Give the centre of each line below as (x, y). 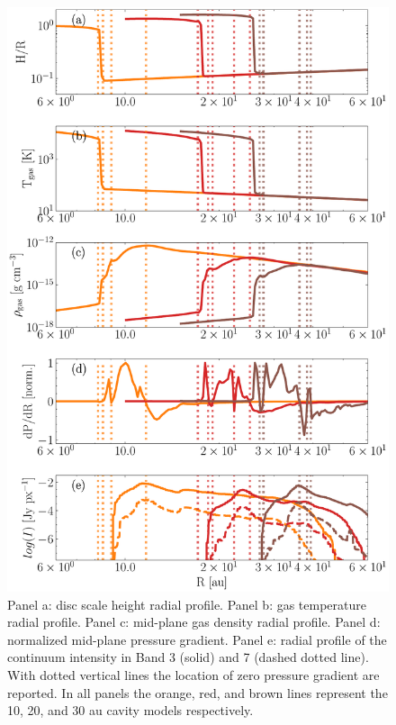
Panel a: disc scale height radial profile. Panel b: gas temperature (187, 604)
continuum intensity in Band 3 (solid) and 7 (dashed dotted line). (188, 657)
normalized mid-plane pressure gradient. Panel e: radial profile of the (197, 639)
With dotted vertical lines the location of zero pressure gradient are (193, 674)
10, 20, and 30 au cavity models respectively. (130, 710)
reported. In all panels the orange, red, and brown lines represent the (198, 692)
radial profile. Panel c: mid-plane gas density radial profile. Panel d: (194, 622)
